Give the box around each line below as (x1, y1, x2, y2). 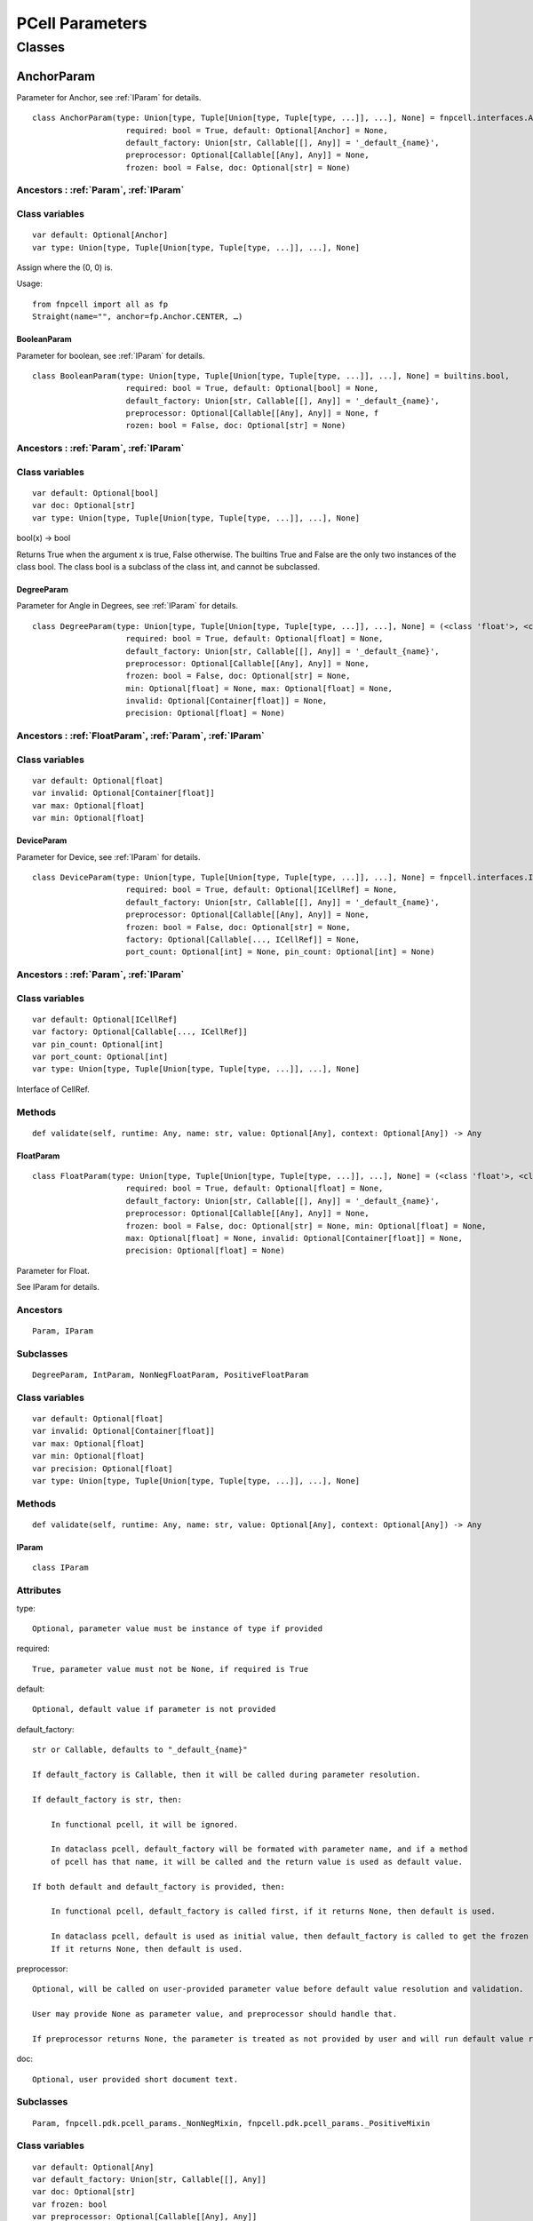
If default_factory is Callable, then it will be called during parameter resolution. (32, 1770, 421, 1780)
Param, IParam (32, 1326, 93, 1336)
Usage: (16, 278, 44, 289)
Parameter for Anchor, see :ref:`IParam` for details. (16, 92, 202, 102)
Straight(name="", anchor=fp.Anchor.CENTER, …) (32, 312, 243, 322)
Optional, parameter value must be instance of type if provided (32, 1623, 323, 1634)
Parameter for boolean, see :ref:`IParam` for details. (16, 350, 205, 361)
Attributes (16, 1584, 61, 1596)
